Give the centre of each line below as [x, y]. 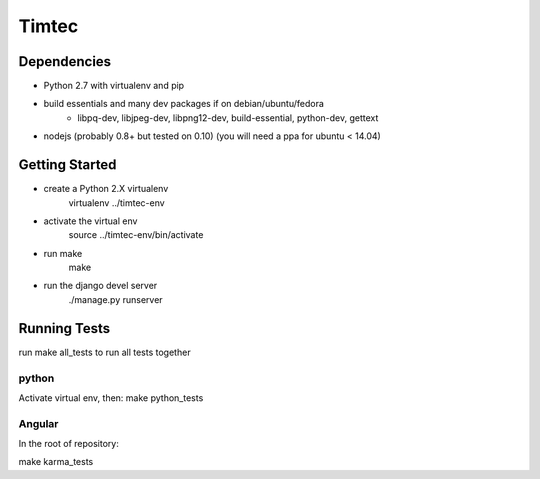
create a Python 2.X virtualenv [106, 189]
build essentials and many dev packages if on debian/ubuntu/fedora [184, 104]
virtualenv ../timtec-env [116, 202]
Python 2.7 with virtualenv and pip [114, 86]
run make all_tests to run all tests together [104, 352]
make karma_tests [56, 462]
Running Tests [64, 328]
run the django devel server [100, 286]
